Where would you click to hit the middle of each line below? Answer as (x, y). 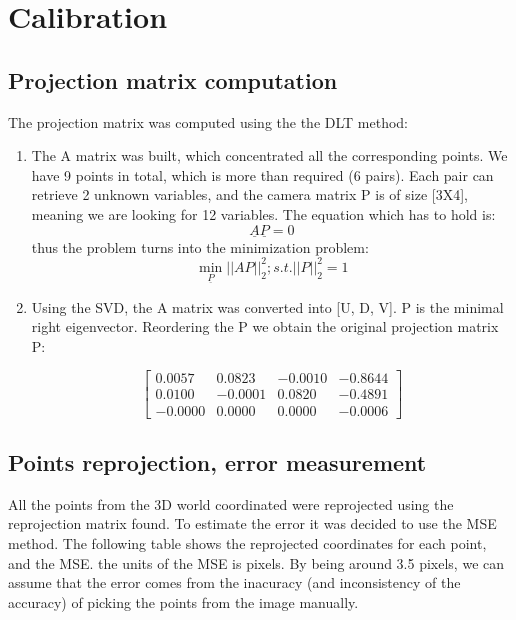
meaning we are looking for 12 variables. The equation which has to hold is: (263, 213)
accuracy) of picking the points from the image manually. (183, 601)
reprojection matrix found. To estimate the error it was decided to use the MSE (252, 523)
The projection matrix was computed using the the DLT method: (208, 121)
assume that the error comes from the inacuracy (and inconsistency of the (234, 582)
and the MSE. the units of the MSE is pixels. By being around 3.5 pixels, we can (256, 562)
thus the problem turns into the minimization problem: (200, 246)
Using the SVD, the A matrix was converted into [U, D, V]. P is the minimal (267, 306)
